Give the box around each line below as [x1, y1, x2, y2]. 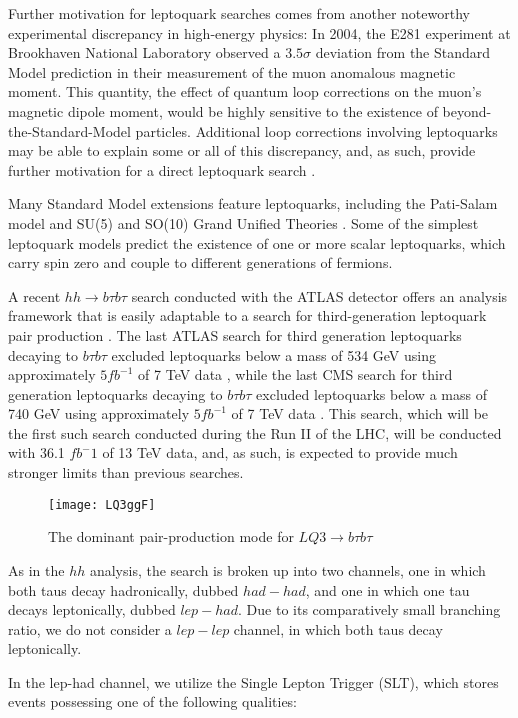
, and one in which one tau [305, 579, 470, 600]
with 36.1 [8, 442, 65, 463]
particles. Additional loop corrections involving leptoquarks [135, 120, 498, 141]
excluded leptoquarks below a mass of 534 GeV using [111, 344, 436, 365]
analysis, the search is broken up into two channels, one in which [89, 559, 486, 580]
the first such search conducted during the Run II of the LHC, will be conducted [8, 422, 502, 443]
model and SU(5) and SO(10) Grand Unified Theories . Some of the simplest [8, 212, 479, 233]
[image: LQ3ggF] [48, 497, 156, 512]
